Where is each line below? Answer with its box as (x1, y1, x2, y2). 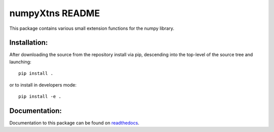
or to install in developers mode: (9, 81, 77, 88)
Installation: (9, 38, 48, 47)
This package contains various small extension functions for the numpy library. (9, 25, 175, 31)
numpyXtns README (9, 8, 100, 19)
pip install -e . (18, 94, 61, 100)
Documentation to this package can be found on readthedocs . (9, 119, 140, 126)
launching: (9, 59, 31, 65)
